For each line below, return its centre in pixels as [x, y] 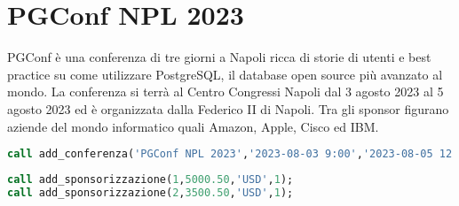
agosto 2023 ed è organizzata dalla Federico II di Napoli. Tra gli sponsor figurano [228, 108]
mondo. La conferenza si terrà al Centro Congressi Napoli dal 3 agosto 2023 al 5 [226, 92]
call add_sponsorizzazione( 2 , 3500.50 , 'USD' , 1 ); [150, 192]
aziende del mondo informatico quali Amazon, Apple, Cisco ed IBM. [193, 126]
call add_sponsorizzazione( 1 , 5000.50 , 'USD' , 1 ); [150, 179]
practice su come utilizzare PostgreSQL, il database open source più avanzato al [225, 74]
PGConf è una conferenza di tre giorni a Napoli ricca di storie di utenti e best [219, 57]
